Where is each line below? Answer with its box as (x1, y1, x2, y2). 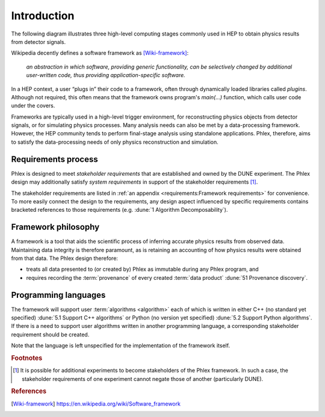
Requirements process (11, 154, 99, 164)
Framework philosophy (11, 222, 100, 232)
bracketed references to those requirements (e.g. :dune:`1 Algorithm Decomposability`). (11, 206, 228, 214)
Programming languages (11, 289, 106, 300)
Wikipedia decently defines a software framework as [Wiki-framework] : (11, 49, 189, 57)
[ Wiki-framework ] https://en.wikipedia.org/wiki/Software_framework (11, 400, 181, 407)
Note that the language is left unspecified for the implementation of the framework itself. (11, 342, 231, 349)
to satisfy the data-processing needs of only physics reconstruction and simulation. (11, 138, 219, 146)
